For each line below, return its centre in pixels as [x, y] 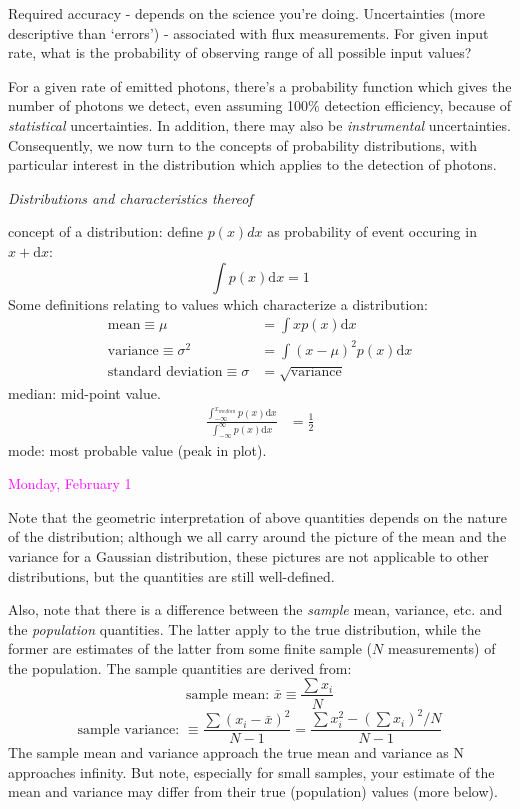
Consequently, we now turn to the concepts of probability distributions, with [243, 144]
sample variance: [128, 729]
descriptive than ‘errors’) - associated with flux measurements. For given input [248, 32]
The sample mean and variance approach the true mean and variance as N [236, 752]
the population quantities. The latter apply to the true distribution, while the [244, 628]
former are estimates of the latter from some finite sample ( [190, 648]
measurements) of [441, 648]
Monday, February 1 [70, 483]
